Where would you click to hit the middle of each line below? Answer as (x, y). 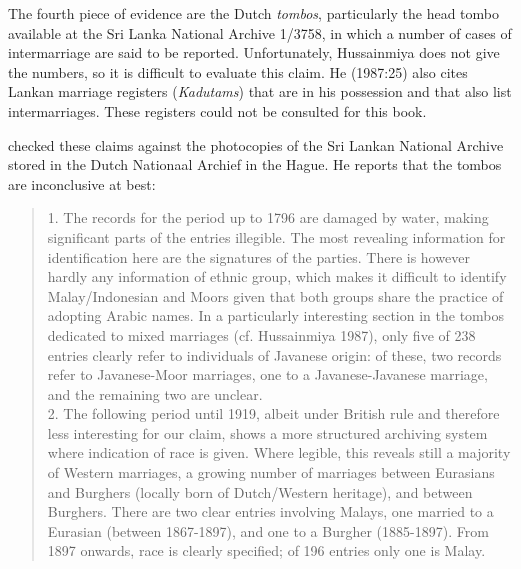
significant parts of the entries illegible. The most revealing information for (276, 236)
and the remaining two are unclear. (155, 393)
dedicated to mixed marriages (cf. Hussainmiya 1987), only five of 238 (261, 334)
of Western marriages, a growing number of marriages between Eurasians (271, 472)
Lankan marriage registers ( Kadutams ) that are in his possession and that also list (260, 91)
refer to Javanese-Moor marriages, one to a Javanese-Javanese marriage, (267, 374)
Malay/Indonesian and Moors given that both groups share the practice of (275, 295)
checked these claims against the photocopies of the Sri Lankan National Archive (256, 144)
